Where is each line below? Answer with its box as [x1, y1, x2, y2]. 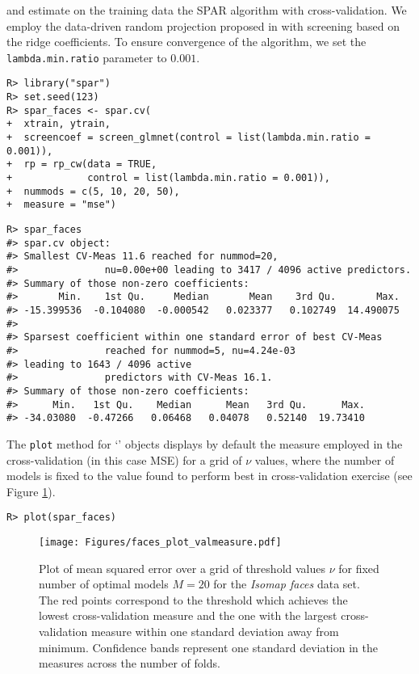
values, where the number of [254, 451, 395, 468]
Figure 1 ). [6, 482, 56, 499]
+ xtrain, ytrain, [6, 118, 111, 130]
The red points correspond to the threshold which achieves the [39, 591, 348, 608]
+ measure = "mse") [6, 199, 117, 211]
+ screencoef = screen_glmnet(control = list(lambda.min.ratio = [6, 132, 371, 144]
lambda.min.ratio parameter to [6, 48, 167, 65]
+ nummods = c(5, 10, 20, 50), [6, 185, 180, 197]
